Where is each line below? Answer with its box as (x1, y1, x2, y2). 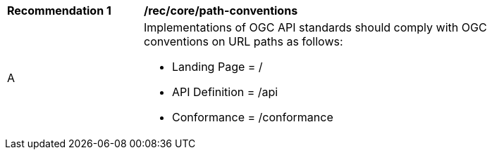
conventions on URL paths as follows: (144, 34, 343, 48)
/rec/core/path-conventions (144, 4, 298, 18)
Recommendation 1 (7, 4, 111, 18)
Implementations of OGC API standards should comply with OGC (144, 20, 487, 34)
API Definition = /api (172, 85, 278, 99)
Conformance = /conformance (172, 110, 333, 124)
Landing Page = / (172, 60, 263, 74)
